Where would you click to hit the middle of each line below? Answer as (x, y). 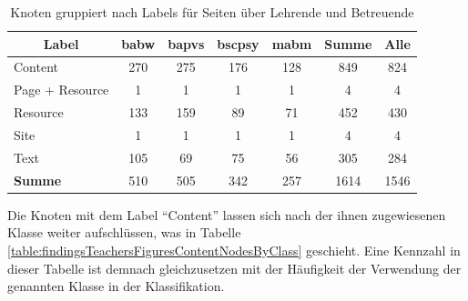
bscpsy (238, 43)
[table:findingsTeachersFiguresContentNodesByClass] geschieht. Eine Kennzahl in (234, 250)
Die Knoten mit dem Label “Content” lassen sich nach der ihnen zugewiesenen (227, 214)
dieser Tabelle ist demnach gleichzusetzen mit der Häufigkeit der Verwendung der (234, 268)
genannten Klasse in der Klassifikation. (116, 286)
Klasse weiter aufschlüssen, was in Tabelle (124, 232)
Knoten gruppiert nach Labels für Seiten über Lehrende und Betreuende (212, 12)
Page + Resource (61, 90)
